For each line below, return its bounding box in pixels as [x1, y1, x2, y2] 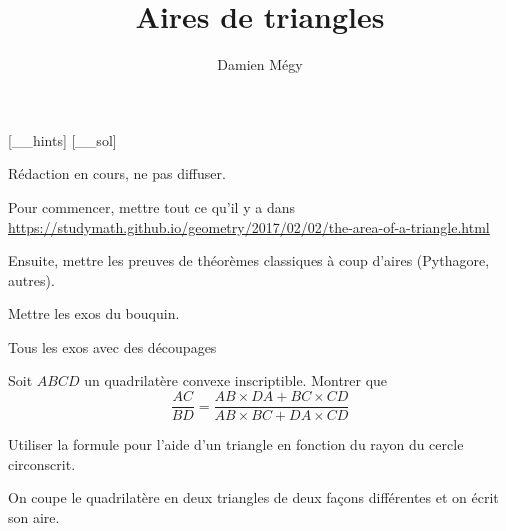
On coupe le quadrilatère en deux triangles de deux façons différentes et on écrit [8, 487, 499, 508]
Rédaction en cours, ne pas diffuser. [8, 163, 226, 184]
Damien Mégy [217, 54, 303, 75]
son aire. [8, 506, 60, 527]
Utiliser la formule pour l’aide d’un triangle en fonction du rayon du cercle [8, 434, 464, 455]
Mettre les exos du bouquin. [8, 303, 180, 324]
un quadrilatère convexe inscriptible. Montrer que [84, 370, 388, 391]
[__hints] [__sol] [8, 129, 117, 150]
